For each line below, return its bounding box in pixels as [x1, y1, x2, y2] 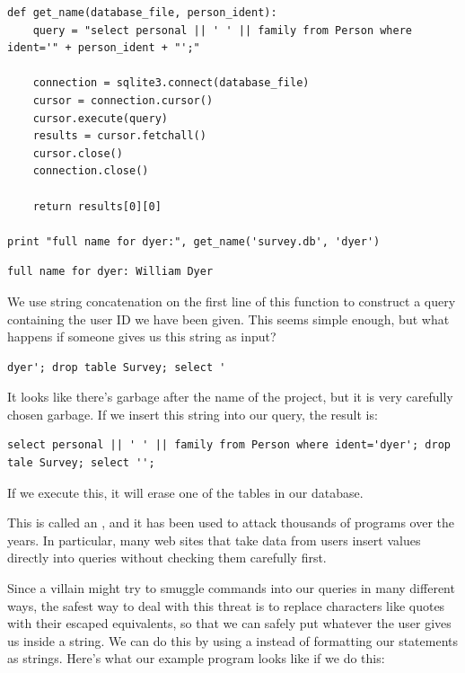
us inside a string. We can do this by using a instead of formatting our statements [7, 631, 459, 650]
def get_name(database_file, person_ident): [7, 6, 277, 19]
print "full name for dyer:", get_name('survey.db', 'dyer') [7, 235, 381, 248]
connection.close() [32, 164, 149, 178]
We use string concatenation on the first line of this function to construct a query [7, 291, 456, 310]
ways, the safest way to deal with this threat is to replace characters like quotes [7, 596, 445, 615]
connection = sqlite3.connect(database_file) [32, 76, 310, 90]
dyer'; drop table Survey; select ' [7, 360, 226, 374]
